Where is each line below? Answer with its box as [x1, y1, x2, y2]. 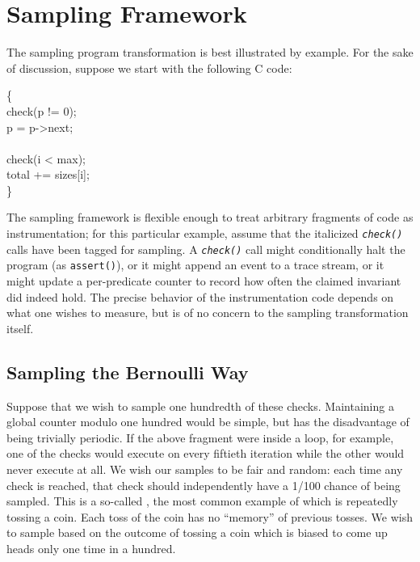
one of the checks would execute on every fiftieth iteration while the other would [6, 445, 405, 462]
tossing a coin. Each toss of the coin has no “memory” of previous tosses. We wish [6, 508, 414, 525]
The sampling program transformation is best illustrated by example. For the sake [6, 44, 414, 61]
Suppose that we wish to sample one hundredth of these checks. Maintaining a [6, 397, 394, 414]
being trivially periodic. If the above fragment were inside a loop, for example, [6, 429, 394, 446]
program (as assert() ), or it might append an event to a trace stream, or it [6, 256, 384, 273]
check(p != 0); [6, 102, 77, 119]
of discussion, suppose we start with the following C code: [6, 59, 292, 76]
